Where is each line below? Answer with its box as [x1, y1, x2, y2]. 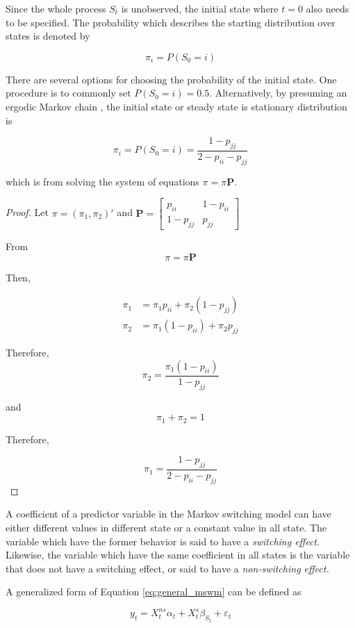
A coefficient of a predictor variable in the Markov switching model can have [6, 506, 331, 521]
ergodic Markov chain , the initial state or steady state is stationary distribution [6, 99, 347, 113]
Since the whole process [6, 1, 106, 15]
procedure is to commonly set [6, 85, 131, 100]
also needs [306, 1, 349, 15]
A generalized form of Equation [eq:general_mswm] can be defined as [6, 584, 302, 599]
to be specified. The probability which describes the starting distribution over [6, 15, 336, 29]
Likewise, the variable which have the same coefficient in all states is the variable [6, 547, 350, 562]
